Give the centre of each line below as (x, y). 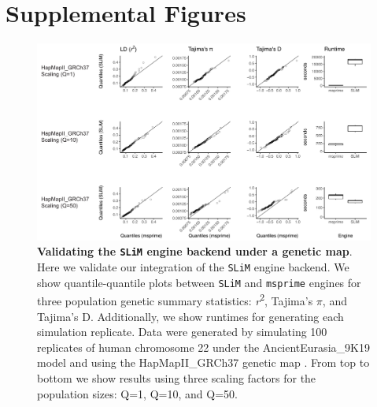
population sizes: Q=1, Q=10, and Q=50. (137, 393)
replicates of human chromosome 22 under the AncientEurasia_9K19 (203, 347)
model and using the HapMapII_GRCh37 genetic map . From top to (203, 362)
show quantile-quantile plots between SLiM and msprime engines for (199, 282)
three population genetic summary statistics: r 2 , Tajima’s (175, 300)
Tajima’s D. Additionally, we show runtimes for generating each (190, 316)
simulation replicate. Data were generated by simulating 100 (182, 332)
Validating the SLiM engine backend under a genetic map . (195, 251)
